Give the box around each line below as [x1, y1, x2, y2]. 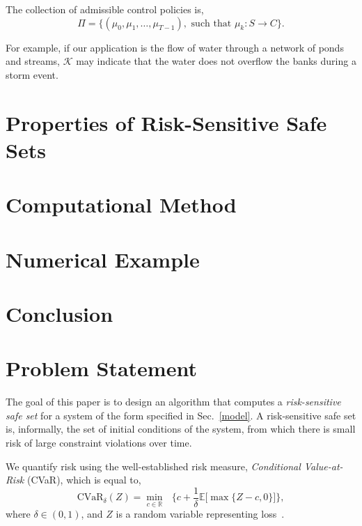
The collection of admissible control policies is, [6, 2, 204, 16]
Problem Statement [6, 354, 197, 382]
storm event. [6, 67, 58, 82]
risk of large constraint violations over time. [6, 435, 192, 449]
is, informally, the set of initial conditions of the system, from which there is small [6, 421, 356, 436]
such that [191, 18, 232, 29]
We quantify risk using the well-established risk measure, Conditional [6, 458, 301, 473]
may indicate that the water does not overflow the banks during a [76, 54, 356, 68]
